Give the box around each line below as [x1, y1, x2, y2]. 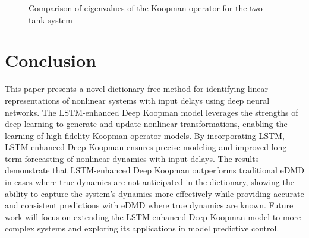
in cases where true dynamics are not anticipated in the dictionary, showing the [5, 176, 294, 188]
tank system [29, 13, 73, 26]
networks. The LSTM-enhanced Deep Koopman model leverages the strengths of [5, 106, 298, 118]
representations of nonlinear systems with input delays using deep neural [5, 94, 270, 106]
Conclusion [5, 48, 97, 72]
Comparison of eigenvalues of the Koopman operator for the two [29, 2, 263, 14]
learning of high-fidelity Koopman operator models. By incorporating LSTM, [5, 129, 285, 141]
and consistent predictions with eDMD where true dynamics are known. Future [5, 199, 294, 211]
